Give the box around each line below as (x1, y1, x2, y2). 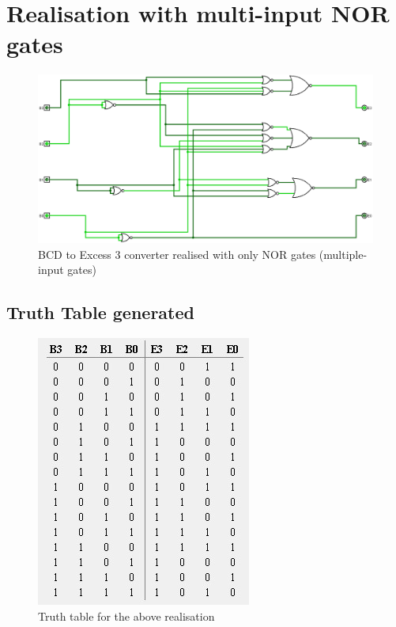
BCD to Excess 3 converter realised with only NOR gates (38, 245, 316, 262)
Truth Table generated (6, 300, 194, 325)
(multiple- (319, 245, 368, 262)
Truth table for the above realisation (38, 607, 215, 624)
